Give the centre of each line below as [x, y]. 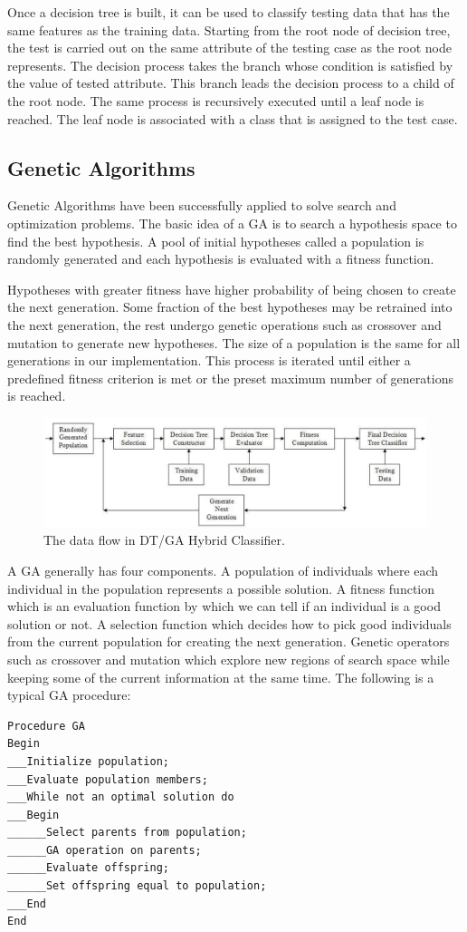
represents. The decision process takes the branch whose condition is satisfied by [230, 65]
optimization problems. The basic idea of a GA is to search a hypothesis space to [232, 223]
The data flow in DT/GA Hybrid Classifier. [164, 540]
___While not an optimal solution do [121, 797]
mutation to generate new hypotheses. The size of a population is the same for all [234, 342]
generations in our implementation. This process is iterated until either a [209, 360]
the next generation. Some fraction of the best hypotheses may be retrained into [230, 307]
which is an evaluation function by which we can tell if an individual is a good [224, 606]
